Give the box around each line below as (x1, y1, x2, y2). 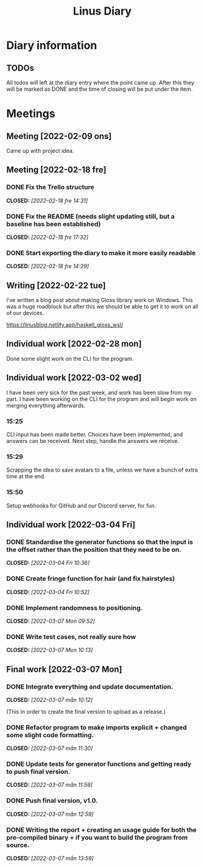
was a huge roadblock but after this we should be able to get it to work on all (6, 303, 199, 310)
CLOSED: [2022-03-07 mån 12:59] (6, 810, 94, 818)
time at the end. (6, 473, 46, 480)
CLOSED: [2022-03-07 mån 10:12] (6, 696, 93, 703)
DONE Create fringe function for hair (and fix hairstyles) (6, 575, 175, 583)
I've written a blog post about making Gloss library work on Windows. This (6, 297, 193, 304)
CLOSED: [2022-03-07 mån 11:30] (6, 745, 93, 752)
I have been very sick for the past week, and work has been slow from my (6, 389, 192, 396)
